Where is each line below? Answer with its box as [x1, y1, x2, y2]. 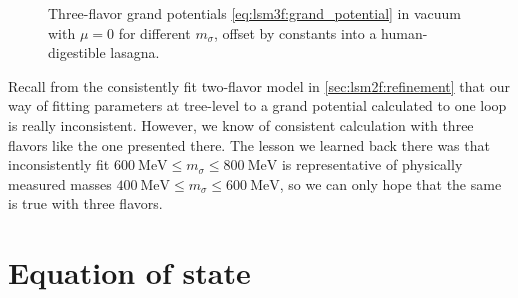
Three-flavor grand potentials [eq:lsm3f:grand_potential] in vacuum [48, 3, 461, 23]
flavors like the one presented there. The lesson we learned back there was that [8, 134, 490, 155]
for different [118, 22, 191, 43]
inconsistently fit [8, 154, 110, 175]
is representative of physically [281, 154, 463, 175]
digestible [48, 42, 106, 63]
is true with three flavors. [8, 193, 163, 214]
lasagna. [110, 42, 160, 63]
